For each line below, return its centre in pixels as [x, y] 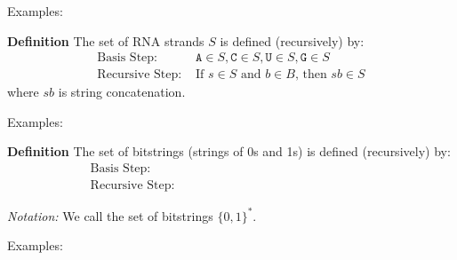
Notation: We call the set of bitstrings [110, 215]
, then [311, 75]
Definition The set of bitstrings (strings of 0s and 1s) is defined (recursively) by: [229, 151]
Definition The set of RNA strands [106, 40]
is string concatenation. [122, 92]
